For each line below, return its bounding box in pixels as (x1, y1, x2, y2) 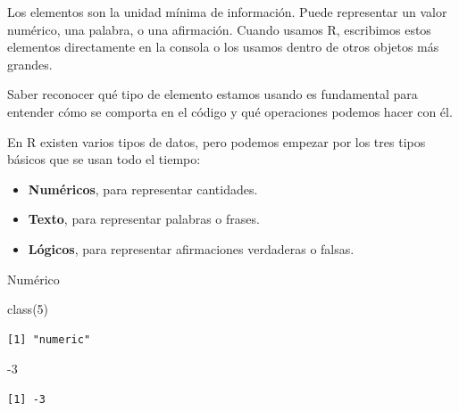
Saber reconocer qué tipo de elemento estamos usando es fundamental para (7, 85, 418, 103)
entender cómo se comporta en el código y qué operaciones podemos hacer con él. (7, 102, 453, 120)
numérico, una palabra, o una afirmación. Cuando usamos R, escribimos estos (7, 20, 431, 38)
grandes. (7, 54, 53, 73)
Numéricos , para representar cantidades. (28, 179, 258, 198)
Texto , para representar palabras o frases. (28, 210, 260, 228)
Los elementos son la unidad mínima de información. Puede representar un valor (7, 3, 447, 21)
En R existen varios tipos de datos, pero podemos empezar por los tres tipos (7, 132, 426, 151)
